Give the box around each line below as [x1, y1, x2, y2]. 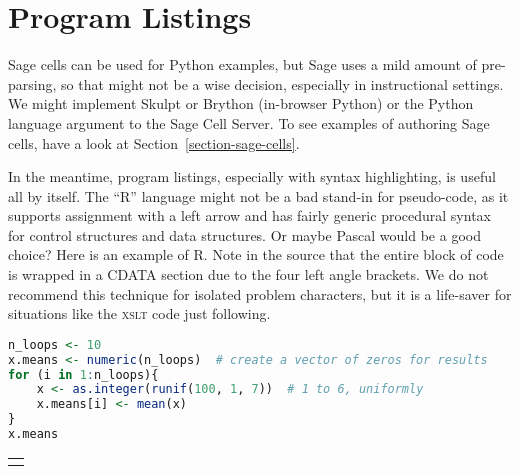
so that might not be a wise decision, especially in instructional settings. [61, 73, 504, 94]
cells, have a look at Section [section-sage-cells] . [8, 132, 300, 153]
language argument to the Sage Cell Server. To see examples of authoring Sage [8, 112, 490, 133]
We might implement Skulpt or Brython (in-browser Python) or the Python [8, 93, 474, 114]
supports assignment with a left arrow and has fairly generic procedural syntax [8, 205, 491, 226]
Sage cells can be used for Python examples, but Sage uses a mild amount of [8, 54, 477, 75]
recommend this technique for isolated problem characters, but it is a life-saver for [8, 283, 512, 304]
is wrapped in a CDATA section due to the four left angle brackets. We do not [8, 264, 489, 285]
